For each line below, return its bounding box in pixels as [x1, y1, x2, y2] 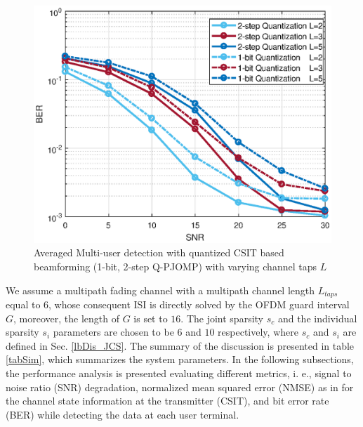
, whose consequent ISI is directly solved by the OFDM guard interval [48, 297, 350, 312]
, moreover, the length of [13, 310, 119, 325]
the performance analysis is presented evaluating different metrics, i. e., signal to [6, 366, 352, 381]
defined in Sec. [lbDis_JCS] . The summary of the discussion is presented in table [6, 338, 355, 353]
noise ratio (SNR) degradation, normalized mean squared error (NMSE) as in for [6, 379, 354, 394]
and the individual [277, 310, 357, 325]
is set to [133, 310, 168, 325]
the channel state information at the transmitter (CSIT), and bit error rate [6, 393, 329, 408]
